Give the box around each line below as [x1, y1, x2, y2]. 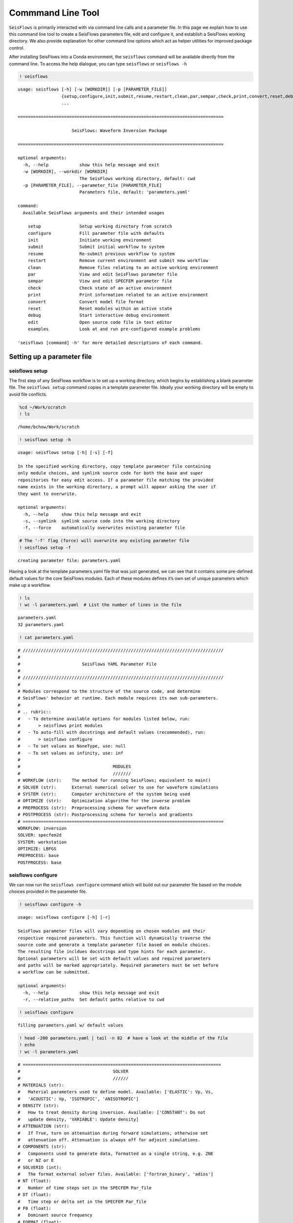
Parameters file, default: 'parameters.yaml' [79, 189, 190, 195]
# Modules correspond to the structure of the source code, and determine [18, 689, 201, 694]
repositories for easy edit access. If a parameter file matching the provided [18, 477, 213, 483]
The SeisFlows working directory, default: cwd [79, 176, 195, 181]
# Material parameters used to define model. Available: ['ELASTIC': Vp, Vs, [18, 1089, 213, 1095]
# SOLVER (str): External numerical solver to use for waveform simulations [18, 784, 219, 790]
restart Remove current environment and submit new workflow [27, 258, 209, 264]
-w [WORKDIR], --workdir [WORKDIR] [22, 169, 108, 175]
